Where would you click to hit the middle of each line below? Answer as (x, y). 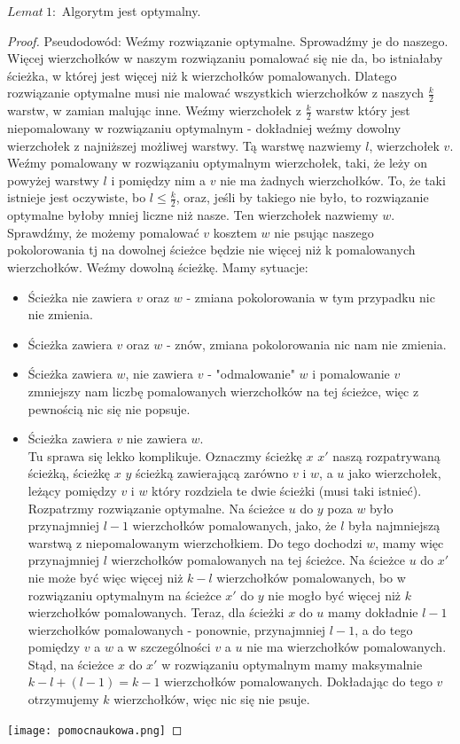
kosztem (235, 232)
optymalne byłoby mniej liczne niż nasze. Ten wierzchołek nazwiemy (193, 215)
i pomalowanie (351, 374)
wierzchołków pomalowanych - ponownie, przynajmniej (177, 629)
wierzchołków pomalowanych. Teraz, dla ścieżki (156, 612)
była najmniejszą (394, 525)
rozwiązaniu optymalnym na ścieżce (125, 595)
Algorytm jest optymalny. (131, 11)
